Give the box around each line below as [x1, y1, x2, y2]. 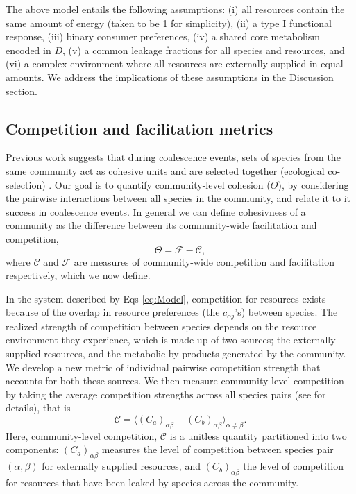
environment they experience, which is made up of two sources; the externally [6, 332, 336, 347]
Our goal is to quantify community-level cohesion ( [54, 177, 271, 191]
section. [6, 83, 37, 98]
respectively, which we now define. [6, 268, 151, 282]
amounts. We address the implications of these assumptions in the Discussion [6, 69, 334, 84]
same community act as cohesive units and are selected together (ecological [6, 163, 325, 178]
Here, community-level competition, [6, 428, 158, 443]
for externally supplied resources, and [42, 459, 201, 473]
